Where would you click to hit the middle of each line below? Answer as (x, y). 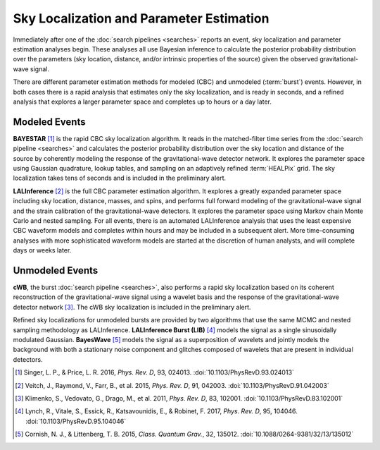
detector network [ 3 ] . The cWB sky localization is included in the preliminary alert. (132, 307)
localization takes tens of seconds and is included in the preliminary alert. (120, 178)
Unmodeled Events (56, 270)
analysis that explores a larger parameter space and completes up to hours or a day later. (142, 102)
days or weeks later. (42, 250)
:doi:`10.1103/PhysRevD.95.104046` (76, 421)
